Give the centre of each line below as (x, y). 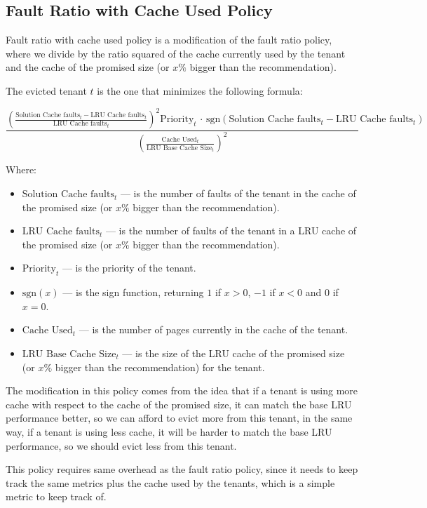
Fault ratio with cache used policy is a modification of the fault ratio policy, (169, 40)
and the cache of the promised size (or (88, 67)
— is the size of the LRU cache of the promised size (233, 353)
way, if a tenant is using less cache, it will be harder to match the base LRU (169, 431)
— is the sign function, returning (133, 292)
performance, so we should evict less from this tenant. (121, 445)
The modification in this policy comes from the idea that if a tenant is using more (182, 390)
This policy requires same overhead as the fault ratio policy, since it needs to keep (182, 469)
